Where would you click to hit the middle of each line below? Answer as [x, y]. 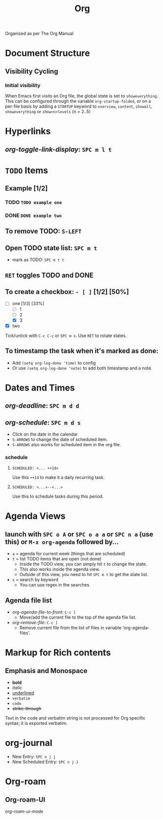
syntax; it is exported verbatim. [36, 723]
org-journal [29, 743]
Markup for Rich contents [58, 653]
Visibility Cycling [32, 71]
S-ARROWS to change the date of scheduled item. [60, 439]
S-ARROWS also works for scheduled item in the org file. [67, 444]
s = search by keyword [35, 580]
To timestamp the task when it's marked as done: [82, 351]
